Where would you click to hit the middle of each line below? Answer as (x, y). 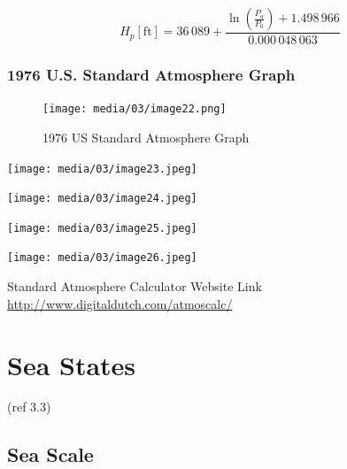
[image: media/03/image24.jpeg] (102, 199)
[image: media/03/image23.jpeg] (102, 169)
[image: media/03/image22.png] (135, 109)
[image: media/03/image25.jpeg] (102, 228)
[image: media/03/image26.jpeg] (102, 258)
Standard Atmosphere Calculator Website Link (135, 286)
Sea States (72, 364)
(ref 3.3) (29, 407)
